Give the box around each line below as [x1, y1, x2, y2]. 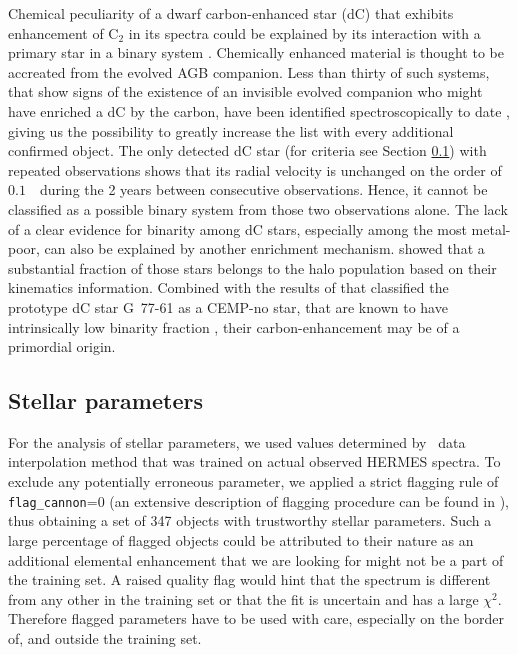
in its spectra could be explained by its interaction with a [128, 22, 481, 43]
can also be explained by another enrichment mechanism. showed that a [44, 238, 485, 259]
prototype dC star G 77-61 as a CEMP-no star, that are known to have [8, 296, 448, 317]
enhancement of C [8, 22, 119, 43]
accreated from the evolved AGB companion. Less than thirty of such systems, [8, 61, 490, 82]
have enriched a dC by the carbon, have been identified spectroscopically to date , [8, 100, 510, 121]
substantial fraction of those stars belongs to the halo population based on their [8, 257, 497, 278]
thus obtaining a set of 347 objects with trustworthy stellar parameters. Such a [8, 510, 492, 531]
